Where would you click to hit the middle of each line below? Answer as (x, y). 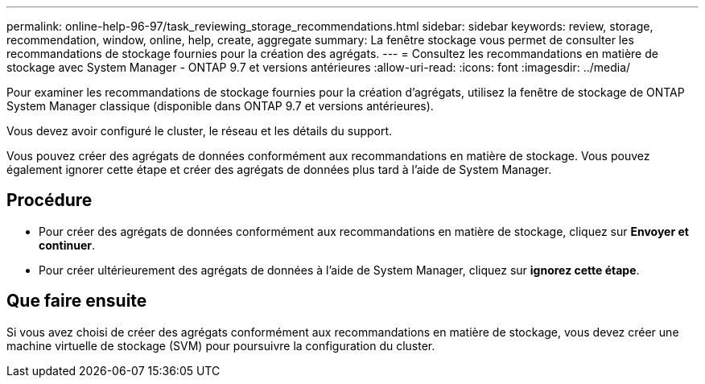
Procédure (49, 200)
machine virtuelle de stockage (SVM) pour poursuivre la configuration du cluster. (221, 345)
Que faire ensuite (77, 301)
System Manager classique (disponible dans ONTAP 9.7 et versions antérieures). (220, 106)
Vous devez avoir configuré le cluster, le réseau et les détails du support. (200, 131)
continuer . (67, 245)
